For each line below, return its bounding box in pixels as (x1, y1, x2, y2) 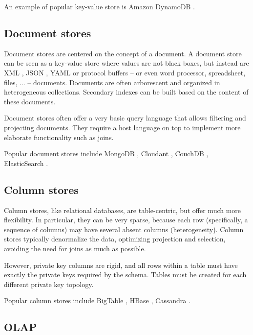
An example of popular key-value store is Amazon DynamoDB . (4, 1, 195, 11)
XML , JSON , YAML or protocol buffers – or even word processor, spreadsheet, (4, 67, 246, 77)
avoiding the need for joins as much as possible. (4, 243, 146, 253)
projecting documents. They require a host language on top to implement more (4, 122, 241, 132)
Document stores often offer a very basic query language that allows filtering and (4, 113, 246, 123)
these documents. (4, 96, 56, 106)
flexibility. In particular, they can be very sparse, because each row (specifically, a (4, 215, 248, 225)
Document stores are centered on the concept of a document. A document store (4, 48, 242, 58)
